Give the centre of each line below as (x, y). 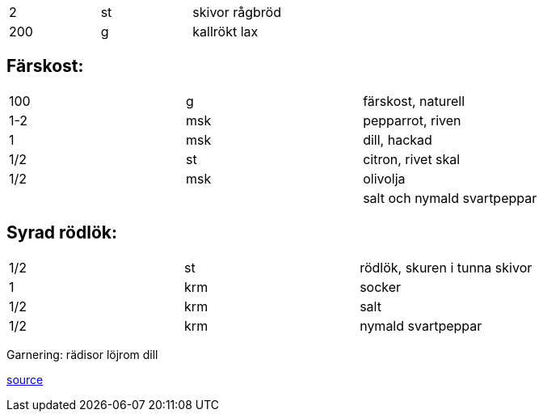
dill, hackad (398, 139)
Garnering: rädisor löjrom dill (82, 354)
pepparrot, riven (412, 120)
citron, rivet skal (412, 159)
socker (381, 287)
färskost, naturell (414, 101)
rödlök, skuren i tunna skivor (446, 267)
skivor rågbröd (237, 12)
